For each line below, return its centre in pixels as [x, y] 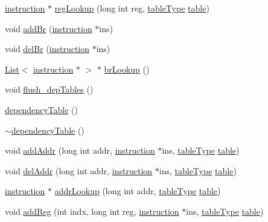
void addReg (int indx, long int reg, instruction [92, 211]
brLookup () [127, 69]
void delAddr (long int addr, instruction [79, 170]
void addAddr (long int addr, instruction [80, 150]
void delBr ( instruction [47, 49]
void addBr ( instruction [49, 28]
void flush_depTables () [49, 89]
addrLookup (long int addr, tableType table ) [138, 191]
